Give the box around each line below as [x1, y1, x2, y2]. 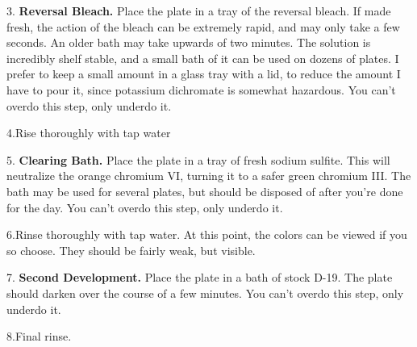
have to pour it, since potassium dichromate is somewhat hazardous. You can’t [6, 81, 396, 98]
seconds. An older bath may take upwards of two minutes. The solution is [6, 34, 371, 51]
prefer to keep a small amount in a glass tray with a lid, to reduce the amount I [6, 65, 401, 82]
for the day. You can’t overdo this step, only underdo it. [6, 199, 283, 215]
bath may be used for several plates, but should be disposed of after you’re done [6, 182, 403, 199]
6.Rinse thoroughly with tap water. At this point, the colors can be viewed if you [6, 226, 407, 243]
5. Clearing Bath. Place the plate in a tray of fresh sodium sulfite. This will [6, 151, 390, 168]
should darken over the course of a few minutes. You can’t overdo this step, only [6, 284, 404, 301]
